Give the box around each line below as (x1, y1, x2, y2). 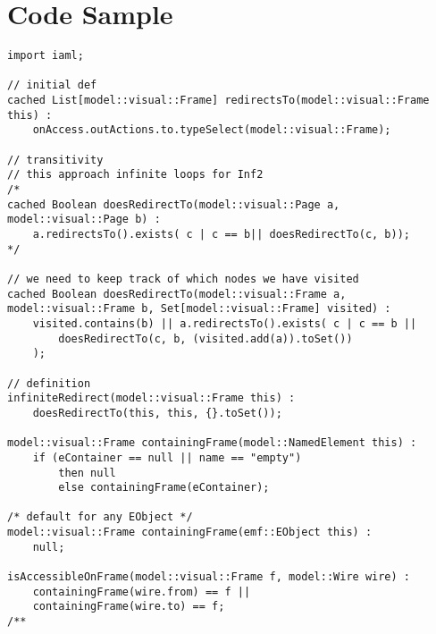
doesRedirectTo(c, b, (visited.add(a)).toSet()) (58, 332, 353, 345)
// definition (7, 376, 91, 390)
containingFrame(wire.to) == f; (32, 600, 225, 613)
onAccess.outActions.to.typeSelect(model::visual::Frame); (32, 123, 391, 137)
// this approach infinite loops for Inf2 (7, 168, 264, 182)
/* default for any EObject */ (7, 511, 193, 524)
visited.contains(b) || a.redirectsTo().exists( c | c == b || (32, 317, 417, 330)
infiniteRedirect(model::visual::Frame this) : (7, 392, 296, 405)
